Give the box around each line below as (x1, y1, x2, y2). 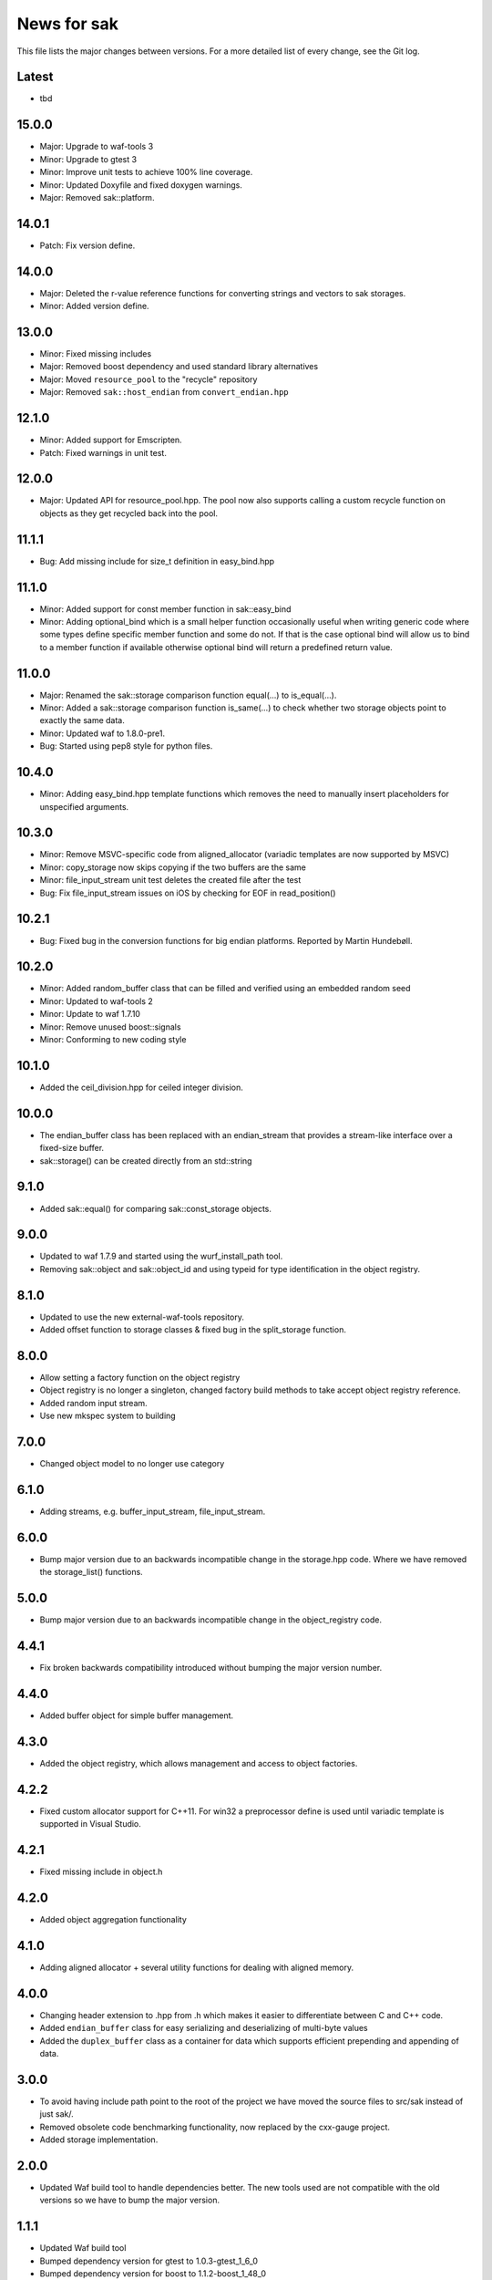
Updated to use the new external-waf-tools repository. (39, 1311, 245, 1322)
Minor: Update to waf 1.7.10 (39, 1009, 141, 1020)
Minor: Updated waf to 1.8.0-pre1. (39, 728, 166, 739)
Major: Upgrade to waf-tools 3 (39, 141, 154, 152)
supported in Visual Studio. (39, 1819, 141, 1829)
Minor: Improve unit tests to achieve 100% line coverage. (39, 167, 253, 178)
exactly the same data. (39, 715, 125, 726)
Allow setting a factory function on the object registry (39, 1373, 241, 1383)
